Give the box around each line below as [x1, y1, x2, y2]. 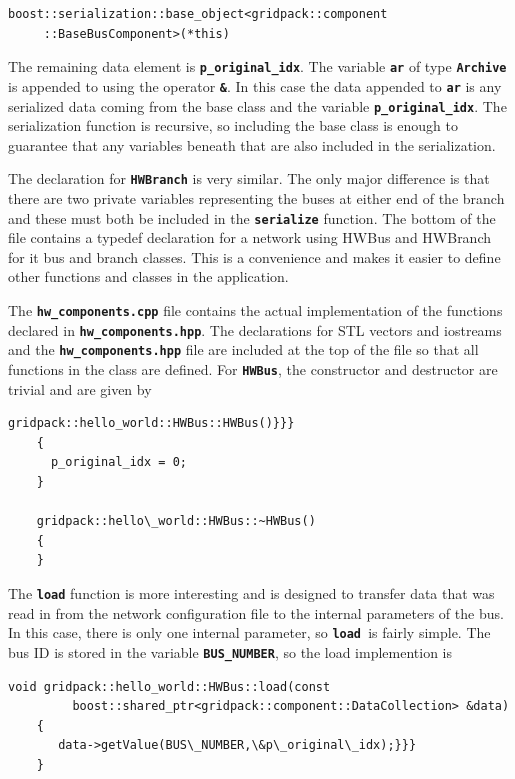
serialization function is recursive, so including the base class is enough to [8, 115, 458, 136]
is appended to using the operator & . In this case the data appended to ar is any [8, 75, 502, 96]
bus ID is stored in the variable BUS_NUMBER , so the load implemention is [8, 641, 453, 662]
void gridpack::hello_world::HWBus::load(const [8, 679, 331, 694]
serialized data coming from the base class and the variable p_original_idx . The [8, 95, 507, 116]
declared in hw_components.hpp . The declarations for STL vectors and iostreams [8, 319, 502, 340]
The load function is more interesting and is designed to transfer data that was [8, 583, 495, 603]
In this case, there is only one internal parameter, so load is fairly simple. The [8, 622, 491, 643]
